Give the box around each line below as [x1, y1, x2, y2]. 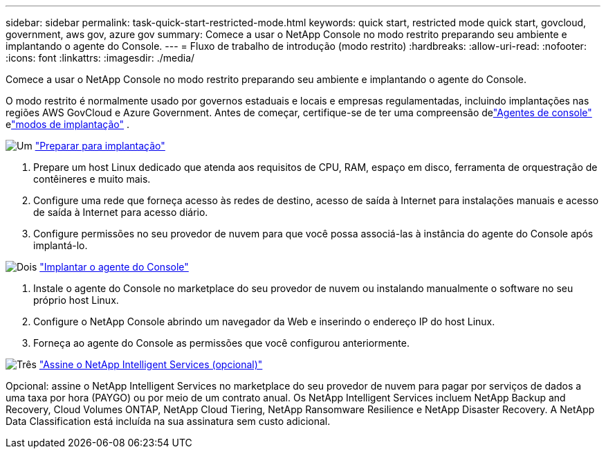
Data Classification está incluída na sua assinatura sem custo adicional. [6, 415, 331, 427]
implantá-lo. [33, 239, 88, 251]
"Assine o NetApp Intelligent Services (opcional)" [39, 358, 263, 370]
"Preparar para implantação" [35, 140, 165, 152]
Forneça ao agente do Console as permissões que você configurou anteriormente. [33, 337, 410, 349]
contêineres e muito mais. [33, 173, 151, 185]
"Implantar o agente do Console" [39, 261, 189, 273]
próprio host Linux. [33, 294, 119, 306]
